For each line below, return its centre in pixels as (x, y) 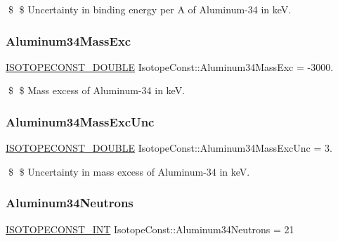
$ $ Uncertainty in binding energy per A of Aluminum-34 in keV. (150, 9)
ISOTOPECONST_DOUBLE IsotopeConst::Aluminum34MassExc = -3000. (170, 66)
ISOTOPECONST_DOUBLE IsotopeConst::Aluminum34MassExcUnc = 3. (169, 148)
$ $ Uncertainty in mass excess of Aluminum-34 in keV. (129, 171)
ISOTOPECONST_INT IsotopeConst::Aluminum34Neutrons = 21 (150, 229)
